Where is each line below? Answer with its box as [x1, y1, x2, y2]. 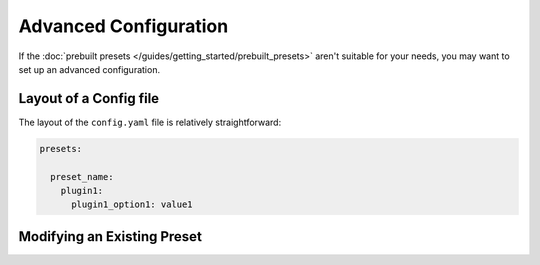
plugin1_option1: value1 [71, 199, 194, 210]
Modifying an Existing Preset [18, 228, 202, 245]
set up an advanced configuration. [18, 63, 160, 75]
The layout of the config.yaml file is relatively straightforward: [18, 116, 282, 128]
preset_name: [50, 171, 114, 182]
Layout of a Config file [18, 90, 160, 107]
